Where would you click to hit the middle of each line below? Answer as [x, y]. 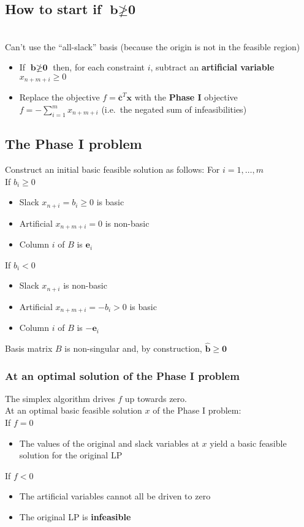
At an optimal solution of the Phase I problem [122, 375]
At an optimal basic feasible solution [74, 410]
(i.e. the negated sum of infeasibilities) [174, 109]
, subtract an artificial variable [212, 67]
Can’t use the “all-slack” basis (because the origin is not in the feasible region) [153, 46]
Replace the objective [59, 97]
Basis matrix [29, 348]
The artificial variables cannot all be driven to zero [115, 496]
